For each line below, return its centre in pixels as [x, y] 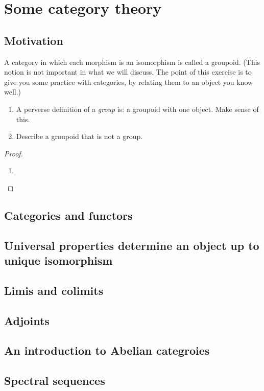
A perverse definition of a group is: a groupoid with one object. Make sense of [137, 109]
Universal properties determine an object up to [132, 245]
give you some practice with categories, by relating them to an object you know [129, 82]
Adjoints [27, 320]
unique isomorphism [58, 260]
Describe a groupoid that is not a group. [79, 136]
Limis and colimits [54, 290]
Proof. [14, 153]
